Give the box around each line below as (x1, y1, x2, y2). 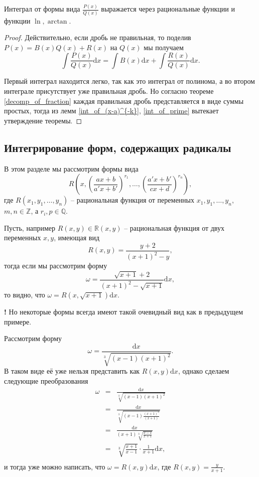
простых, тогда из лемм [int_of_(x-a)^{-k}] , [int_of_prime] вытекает (4, 105, 219, 116)
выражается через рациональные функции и (101, 4, 235, 14)
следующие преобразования (4, 376, 88, 386)
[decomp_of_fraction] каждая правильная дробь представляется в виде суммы (4, 95, 244, 106)
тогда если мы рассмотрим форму (4, 260, 107, 271)
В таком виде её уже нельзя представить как (4, 366, 140, 376)
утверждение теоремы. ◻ (4, 115, 82, 125)
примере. (4, 316, 32, 327)
